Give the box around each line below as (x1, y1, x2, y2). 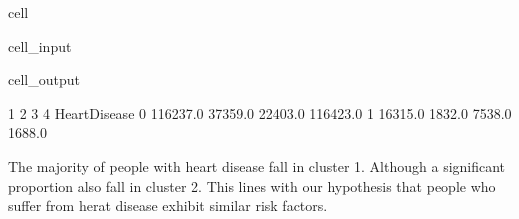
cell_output (8, 69, 80, 90)
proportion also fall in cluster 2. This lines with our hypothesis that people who (8, 175, 496, 196)
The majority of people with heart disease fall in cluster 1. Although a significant (8, 155, 506, 176)
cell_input (8, 35, 72, 56)
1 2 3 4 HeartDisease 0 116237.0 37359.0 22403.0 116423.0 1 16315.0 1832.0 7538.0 (8, 102, 512, 123)
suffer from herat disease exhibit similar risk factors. (8, 195, 328, 216)
